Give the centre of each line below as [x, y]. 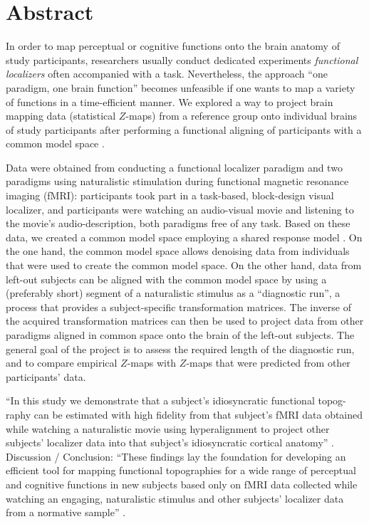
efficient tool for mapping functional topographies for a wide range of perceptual [181, 470]
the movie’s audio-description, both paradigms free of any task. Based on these [178, 223]
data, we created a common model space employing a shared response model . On [184, 237]
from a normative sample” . [66, 512]
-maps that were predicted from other [268, 363]
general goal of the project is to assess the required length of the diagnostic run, [180, 349]
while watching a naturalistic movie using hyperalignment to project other [168, 428]
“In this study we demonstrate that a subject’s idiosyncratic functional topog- [176, 400]
